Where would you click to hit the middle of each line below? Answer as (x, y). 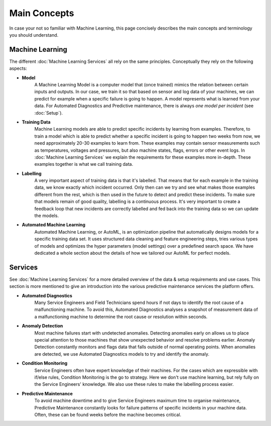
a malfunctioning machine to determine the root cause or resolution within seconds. (121, 316)
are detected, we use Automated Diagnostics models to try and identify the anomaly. (122, 354)
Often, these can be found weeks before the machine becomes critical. (108, 414)
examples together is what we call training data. (84, 164)
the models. (47, 216)
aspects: (18, 68)
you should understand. (34, 35)
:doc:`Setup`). (48, 113)
